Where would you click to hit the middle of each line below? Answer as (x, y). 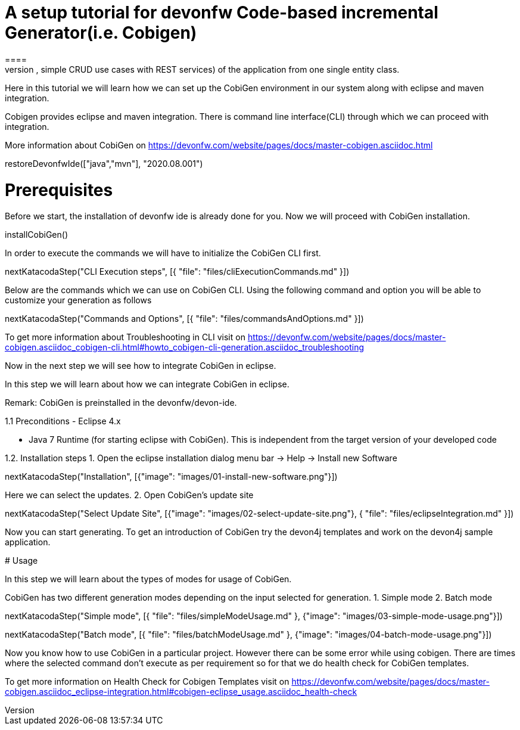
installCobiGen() (37, 235)
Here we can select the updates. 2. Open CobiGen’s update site (129, 495)
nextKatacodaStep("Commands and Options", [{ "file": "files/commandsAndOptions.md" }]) (184, 319)
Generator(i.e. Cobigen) (101, 33)
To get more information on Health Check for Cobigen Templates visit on (147, 682)
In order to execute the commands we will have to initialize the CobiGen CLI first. (163, 253)
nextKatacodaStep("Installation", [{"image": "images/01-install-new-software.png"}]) (171, 477)
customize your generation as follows (78, 300)
